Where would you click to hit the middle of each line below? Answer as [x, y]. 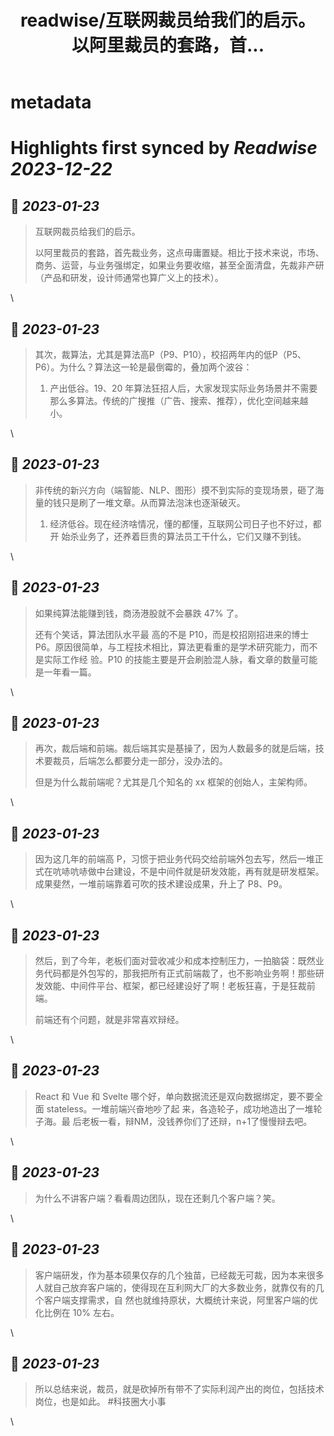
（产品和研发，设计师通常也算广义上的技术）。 [129, 278]
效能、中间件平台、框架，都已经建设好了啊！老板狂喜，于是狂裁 [175, 986]
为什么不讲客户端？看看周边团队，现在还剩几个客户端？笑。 [157, 1198]
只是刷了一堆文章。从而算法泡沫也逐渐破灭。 [153, 502]
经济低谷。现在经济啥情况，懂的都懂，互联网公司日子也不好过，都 [185, 523]
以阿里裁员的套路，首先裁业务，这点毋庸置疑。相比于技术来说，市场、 [179, 253]
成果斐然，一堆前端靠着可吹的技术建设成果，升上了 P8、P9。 [161, 884]
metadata [51, 102]
